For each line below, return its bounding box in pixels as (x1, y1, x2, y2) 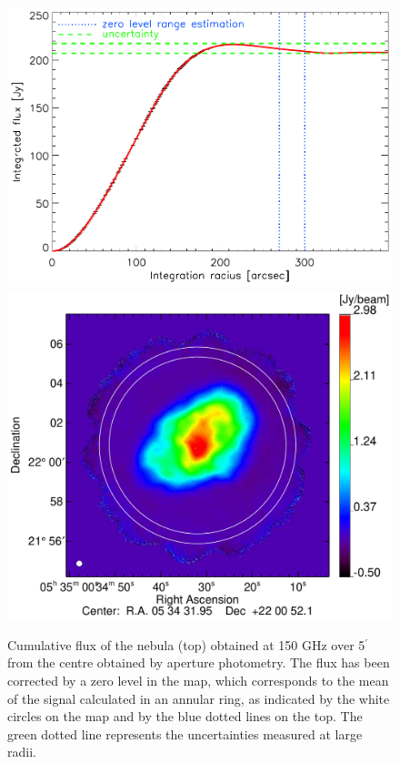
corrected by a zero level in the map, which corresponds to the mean (7, 670, 389, 689)
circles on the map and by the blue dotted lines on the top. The (7, 707, 363, 726)
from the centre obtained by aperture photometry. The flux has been (7, 653, 390, 672)
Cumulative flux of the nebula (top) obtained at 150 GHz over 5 (7, 635, 365, 654)
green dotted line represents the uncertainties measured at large (7, 724, 363, 743)
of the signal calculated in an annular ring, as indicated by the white (7, 688, 390, 708)
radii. (7, 742, 36, 761)
